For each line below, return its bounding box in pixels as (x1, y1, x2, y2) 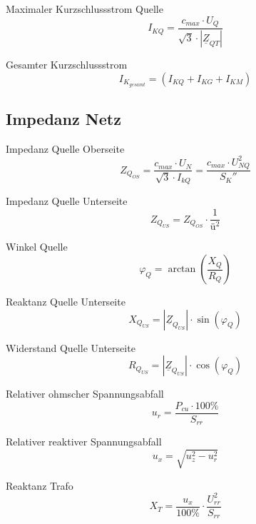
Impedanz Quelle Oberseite (6, 141, 125, 156)
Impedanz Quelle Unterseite (6, 193, 128, 208)
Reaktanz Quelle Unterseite (6, 294, 126, 309)
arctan (168, 264, 196, 275)
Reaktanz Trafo (6, 478, 73, 493)
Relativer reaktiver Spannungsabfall (6, 434, 162, 449)
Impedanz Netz (6, 108, 121, 129)
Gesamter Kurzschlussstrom (6, 56, 128, 71)
